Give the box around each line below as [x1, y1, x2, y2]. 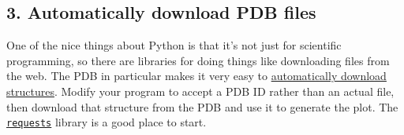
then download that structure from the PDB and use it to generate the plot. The [6, 98, 398, 115]
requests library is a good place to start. [6, 114, 207, 130]
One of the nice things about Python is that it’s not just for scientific [6, 37, 342, 53]
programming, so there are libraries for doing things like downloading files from [6, 52, 390, 68]
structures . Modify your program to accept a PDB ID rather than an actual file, [6, 82, 395, 99]
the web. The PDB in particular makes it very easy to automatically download [6, 67, 387, 84]
